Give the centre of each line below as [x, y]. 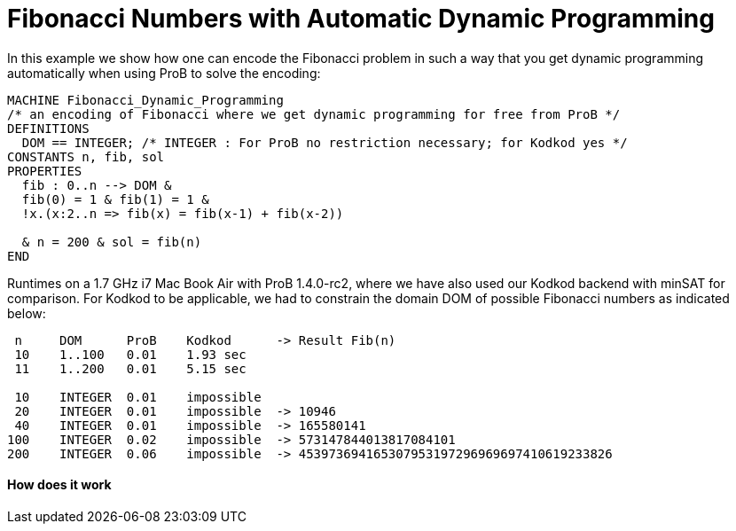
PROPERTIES [45, 171]
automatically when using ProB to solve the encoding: [164, 73]
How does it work [59, 485]
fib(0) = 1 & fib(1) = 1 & [115, 199]
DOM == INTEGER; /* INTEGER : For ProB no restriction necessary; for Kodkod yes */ [325, 142]
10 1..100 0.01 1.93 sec [130, 354]
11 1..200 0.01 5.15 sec [130, 368]
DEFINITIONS [48, 128]
